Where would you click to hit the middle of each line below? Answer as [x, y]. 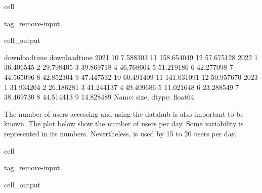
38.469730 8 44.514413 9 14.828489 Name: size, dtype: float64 [99, 97]
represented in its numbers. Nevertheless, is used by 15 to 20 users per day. [120, 133]
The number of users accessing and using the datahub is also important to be [124, 113]
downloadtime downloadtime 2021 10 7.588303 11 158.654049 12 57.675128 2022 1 [131, 57]
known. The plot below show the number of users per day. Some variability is [124, 124]
